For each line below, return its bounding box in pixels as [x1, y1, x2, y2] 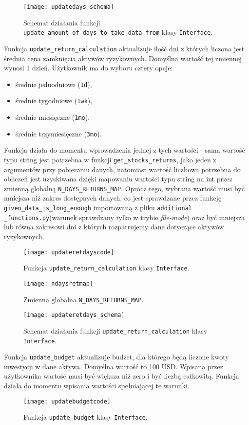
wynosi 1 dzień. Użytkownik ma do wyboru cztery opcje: [4, 63, 173, 73]
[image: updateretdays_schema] [23, 312, 125, 319]
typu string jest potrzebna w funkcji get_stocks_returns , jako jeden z [4, 154, 216, 164]
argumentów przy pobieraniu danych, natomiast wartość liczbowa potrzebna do [4, 164, 241, 174]
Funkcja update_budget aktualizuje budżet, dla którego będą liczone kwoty [4, 352, 229, 362]
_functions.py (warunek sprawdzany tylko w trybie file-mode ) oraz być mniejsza [4, 212, 245, 222]
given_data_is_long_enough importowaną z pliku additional [4, 202, 192, 213]
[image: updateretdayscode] [23, 248, 115, 256]
